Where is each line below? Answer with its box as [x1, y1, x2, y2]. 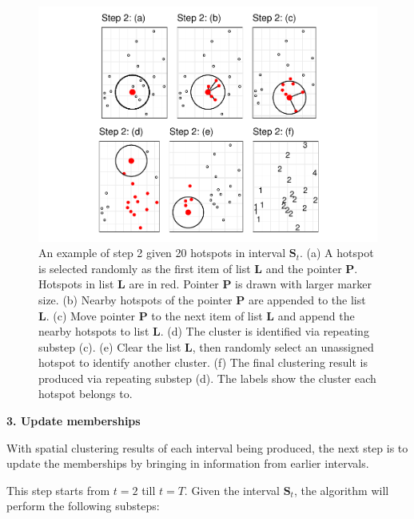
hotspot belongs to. [38, 385, 133, 402]
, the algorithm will [293, 481, 389, 498]
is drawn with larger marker [235, 276, 372, 292]
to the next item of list [151, 307, 263, 324]
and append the [277, 307, 355, 324]
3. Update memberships [6, 412, 141, 429]
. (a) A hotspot [299, 244, 374, 261]
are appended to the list [248, 291, 366, 308]
